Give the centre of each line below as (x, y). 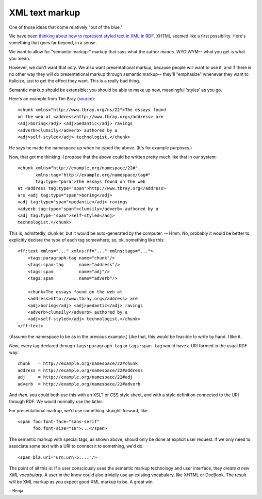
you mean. (19, 59)
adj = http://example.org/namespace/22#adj (75, 377)
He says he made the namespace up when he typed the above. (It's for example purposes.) (100, 148)
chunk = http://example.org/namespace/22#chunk (78, 363)
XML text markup (44, 13)
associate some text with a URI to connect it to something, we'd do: (76, 446)
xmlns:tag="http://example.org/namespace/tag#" (93, 175)
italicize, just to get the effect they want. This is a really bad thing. (74, 81)
